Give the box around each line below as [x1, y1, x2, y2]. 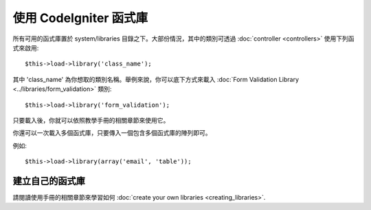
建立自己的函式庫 [12, 175, 85, 187]
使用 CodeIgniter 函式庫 [12, 10, 148, 25]
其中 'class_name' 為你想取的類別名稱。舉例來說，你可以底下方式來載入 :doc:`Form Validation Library [12, 75, 299, 83]
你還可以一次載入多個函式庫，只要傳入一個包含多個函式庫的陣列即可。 [12, 129, 212, 137]
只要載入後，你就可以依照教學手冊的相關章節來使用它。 [12, 116, 170, 124]
